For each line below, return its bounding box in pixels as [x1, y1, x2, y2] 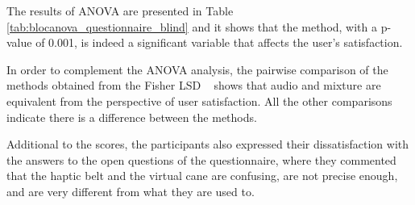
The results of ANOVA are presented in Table [6, 2, 234, 19]
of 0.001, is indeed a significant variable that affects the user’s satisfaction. [35, 34, 403, 51]
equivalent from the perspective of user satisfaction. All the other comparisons [6, 92, 392, 109]
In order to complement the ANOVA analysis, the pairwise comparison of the [6, 61, 388, 77]
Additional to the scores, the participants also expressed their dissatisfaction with [6, 136, 409, 153]
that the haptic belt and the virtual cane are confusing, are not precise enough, [6, 167, 398, 184]
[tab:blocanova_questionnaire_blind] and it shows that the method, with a [6, 18, 378, 35]
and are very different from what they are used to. [6, 182, 255, 199]
